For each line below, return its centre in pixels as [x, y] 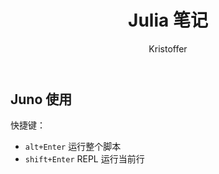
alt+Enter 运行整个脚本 [73, 147]
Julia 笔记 [168, 20]
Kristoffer [168, 48]
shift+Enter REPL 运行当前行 [84, 159]
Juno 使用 [41, 99]
